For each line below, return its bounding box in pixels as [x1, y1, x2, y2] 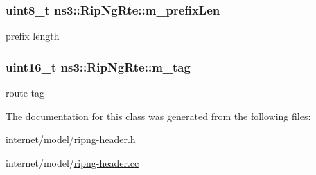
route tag [6, 85, 45, 100]
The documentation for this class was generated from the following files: [6, 108, 311, 123]
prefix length [6, 28, 60, 43]
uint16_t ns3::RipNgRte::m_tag [6, 58, 191, 75]
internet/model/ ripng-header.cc [6, 155, 139, 169]
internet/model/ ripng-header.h [6, 132, 136, 147]
